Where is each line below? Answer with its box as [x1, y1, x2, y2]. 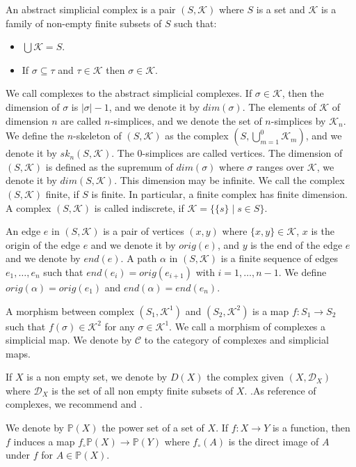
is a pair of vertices [103, 224, 184, 238]
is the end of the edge [250, 237, 343, 252]
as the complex [165, 128, 229, 143]
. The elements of [242, 99, 316, 114]
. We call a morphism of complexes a [169, 319, 326, 333]
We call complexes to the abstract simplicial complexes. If [6, 86, 252, 100]
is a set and [256, 2, 305, 16]
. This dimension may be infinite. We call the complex [114, 173, 345, 187]
